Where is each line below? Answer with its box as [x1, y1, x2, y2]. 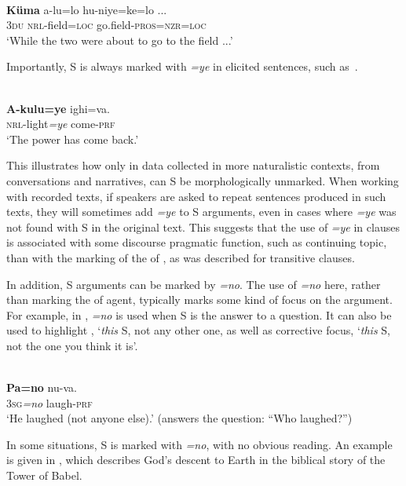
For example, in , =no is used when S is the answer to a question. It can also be [6, 306, 392, 323]
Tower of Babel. [6, 467, 82, 484]
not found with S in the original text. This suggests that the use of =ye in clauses [6, 218, 400, 235]
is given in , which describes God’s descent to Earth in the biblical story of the [6, 451, 386, 468]
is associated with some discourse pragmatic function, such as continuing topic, [6, 234, 387, 250]
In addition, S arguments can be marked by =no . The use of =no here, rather [6, 276, 381, 292]
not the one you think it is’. [6, 337, 138, 353]
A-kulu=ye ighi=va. [6, 100, 110, 116]
